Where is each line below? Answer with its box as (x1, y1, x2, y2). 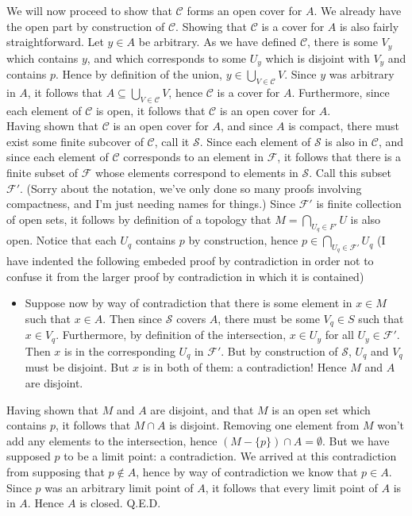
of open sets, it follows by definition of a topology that (6, 210, 271, 227)
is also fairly (339, 17, 399, 34)
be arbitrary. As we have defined (138, 33, 297, 50)
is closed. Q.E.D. (79, 495, 161, 511)
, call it (154, 133, 190, 149)
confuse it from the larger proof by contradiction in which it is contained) (6, 268, 364, 284)
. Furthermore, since (291, 83, 390, 100)
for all (325, 326, 354, 343)
